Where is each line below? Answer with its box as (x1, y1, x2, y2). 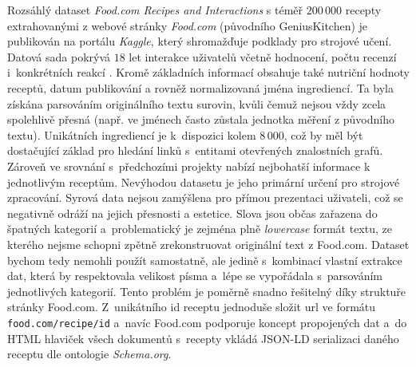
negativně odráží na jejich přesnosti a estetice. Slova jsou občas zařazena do (7, 204, 378, 221)
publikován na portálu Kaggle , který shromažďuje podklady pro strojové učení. (7, 33, 392, 49)
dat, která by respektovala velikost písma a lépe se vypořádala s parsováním (7, 267, 382, 284)
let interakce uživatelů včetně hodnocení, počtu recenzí (129, 48, 397, 65)
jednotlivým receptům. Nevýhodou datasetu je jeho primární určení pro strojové (7, 173, 400, 190)
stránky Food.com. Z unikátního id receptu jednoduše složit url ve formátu (7, 298, 376, 315)
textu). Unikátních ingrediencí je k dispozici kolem (7, 126, 256, 143)
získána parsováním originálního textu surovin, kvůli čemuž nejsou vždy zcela (7, 95, 386, 112)
